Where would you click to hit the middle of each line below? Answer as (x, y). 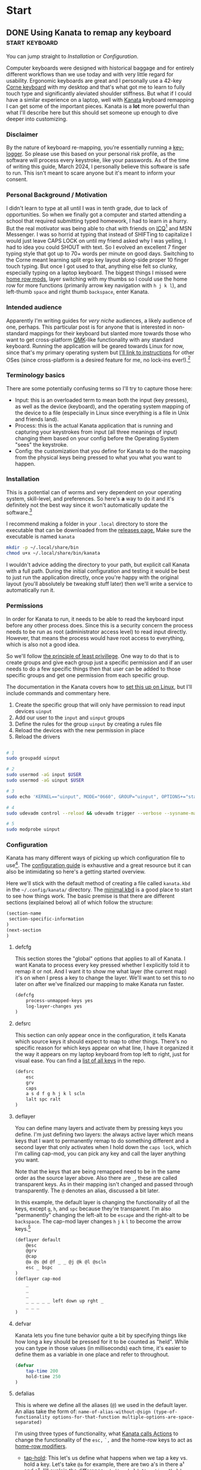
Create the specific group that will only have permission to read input (100, 705)
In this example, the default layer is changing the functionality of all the (102, 1203)
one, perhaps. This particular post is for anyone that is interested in (89, 327)
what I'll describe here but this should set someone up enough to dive (92, 112)
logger (14, 154)
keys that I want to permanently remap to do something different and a (102, 1141)
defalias (25, 1394)
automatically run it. (31, 590)
